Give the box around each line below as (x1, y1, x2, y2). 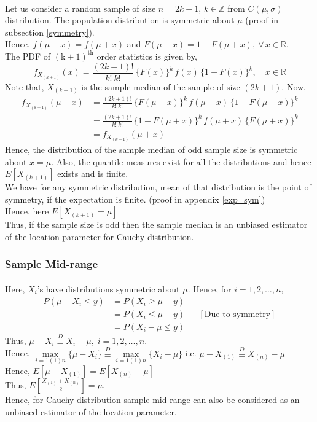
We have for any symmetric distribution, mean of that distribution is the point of (5, 181, 311, 193)
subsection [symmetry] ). (5, 25, 95, 38)
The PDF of (5, 49, 51, 62)
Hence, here (5, 205, 49, 217)
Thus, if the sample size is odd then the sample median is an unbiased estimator (5, 218, 308, 231)
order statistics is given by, (96, 49, 197, 62)
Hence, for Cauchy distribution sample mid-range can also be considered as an (5, 393, 300, 405)
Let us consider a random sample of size (5, 1, 156, 14)
